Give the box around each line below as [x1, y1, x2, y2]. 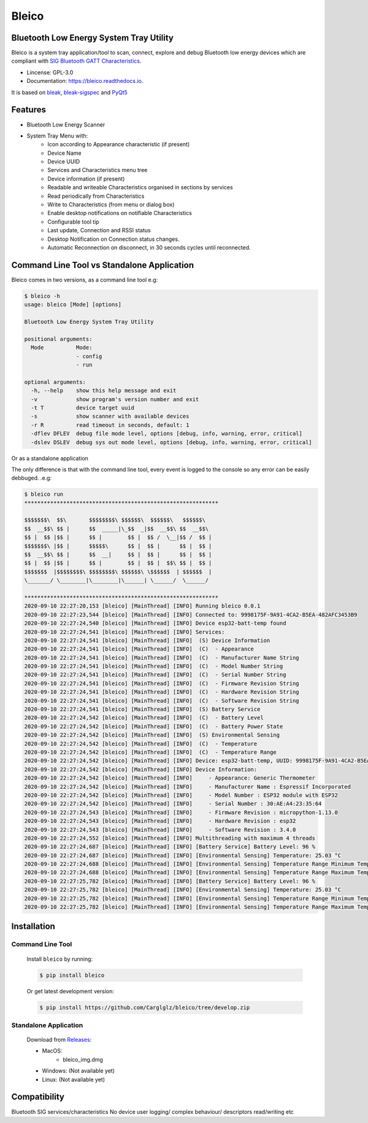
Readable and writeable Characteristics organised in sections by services [47, 184, 233, 191]
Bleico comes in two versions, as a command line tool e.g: [11, 276, 158, 283]
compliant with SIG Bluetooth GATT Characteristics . [11, 57, 142, 65]
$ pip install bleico [39, 971, 105, 979]
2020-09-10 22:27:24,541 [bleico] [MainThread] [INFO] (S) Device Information [24, 636, 270, 644]
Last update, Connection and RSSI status [47, 227, 151, 234]
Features [11, 104, 46, 115]
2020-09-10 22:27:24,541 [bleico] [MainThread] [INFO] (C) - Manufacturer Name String [24, 654, 300, 661]
